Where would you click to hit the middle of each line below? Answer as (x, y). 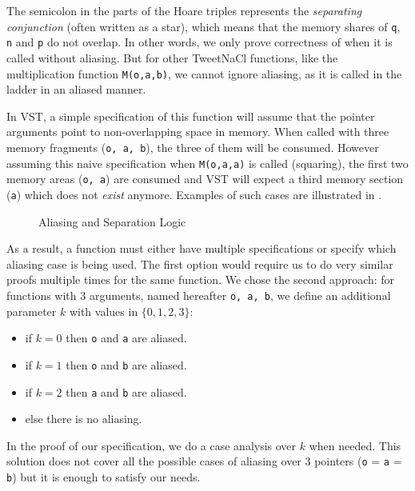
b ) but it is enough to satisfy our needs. (104, 477)
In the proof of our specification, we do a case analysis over (152, 445)
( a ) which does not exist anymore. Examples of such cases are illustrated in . (194, 194)
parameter (32, 311)
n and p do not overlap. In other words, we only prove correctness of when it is (200, 42)
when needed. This (355, 445)
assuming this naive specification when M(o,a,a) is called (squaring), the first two (207, 163)
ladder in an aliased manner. (76, 89)
